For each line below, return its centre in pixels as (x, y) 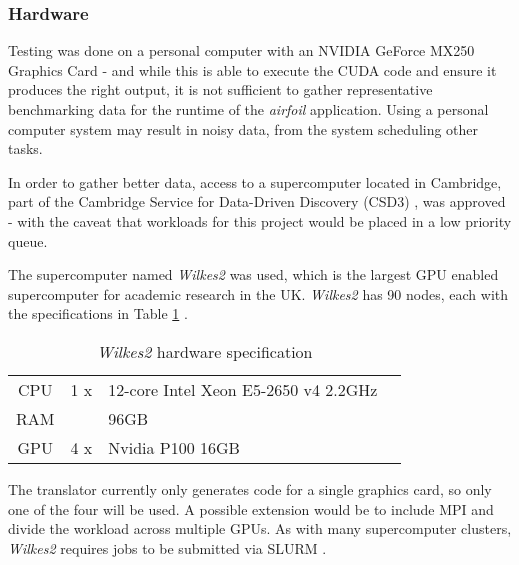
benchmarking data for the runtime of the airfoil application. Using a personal (248, 109)
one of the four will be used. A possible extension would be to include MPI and (251, 508)
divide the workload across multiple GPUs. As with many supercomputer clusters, (260, 528)
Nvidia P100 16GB (174, 447)
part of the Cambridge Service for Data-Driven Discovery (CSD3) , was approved (257, 201)
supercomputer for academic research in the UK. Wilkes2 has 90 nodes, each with (258, 293)
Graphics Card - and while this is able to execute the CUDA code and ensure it (252, 69)
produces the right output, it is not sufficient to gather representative (220, 89)
